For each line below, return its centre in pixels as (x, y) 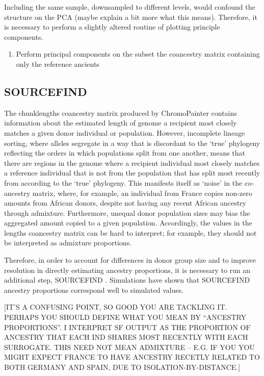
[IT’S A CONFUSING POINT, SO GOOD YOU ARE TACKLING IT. (116, 307)
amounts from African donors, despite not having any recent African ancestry (125, 203)
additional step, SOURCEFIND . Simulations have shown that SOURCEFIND (127, 280)
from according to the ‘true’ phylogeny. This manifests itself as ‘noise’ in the (123, 182)
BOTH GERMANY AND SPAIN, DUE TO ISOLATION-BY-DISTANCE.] (122, 367)
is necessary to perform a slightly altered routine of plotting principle (112, 27)
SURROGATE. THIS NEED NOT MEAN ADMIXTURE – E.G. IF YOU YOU (129, 347)
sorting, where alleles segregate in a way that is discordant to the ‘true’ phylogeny (132, 143)
